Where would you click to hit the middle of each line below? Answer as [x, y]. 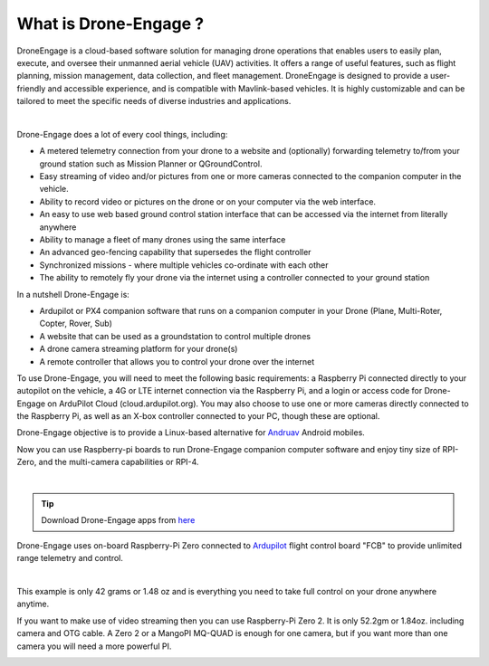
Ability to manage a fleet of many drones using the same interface [163, 240]
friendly [31, 88]
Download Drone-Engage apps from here [118, 520]
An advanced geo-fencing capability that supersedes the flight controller [175, 252]
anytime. [33, 604]
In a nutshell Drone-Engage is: [73, 294]
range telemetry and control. [70, 558]
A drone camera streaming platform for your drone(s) [139, 349]
